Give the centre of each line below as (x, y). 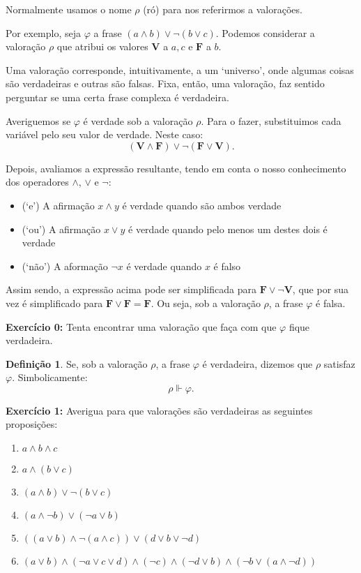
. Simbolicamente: (50, 377)
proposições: (32, 424)
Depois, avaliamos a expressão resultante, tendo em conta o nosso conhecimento (176, 168)
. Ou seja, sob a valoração (206, 303)
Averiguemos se (38, 120)
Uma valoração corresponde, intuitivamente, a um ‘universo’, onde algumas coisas (180, 69)
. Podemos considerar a (265, 32)
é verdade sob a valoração (138, 120)
